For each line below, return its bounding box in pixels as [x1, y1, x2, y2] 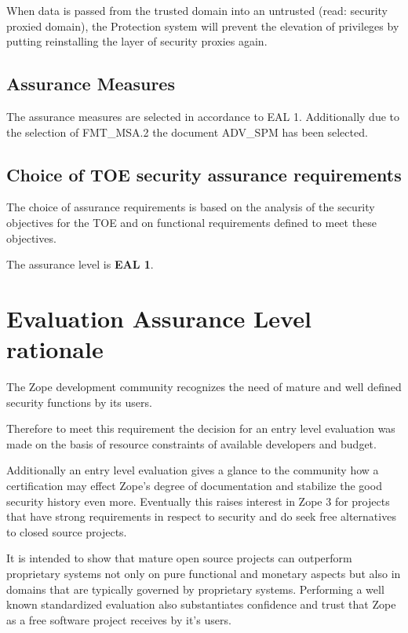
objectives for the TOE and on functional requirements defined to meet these [6, 214, 377, 230]
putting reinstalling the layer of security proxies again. [6, 33, 268, 49]
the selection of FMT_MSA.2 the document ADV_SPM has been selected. [6, 123, 368, 140]
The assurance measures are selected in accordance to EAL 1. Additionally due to [6, 108, 399, 124]
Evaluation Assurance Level [6, 302, 311, 334]
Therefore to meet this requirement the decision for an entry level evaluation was [6, 420, 395, 437]
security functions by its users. [6, 393, 152, 410]
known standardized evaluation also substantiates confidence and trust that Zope [6, 596, 396, 613]
